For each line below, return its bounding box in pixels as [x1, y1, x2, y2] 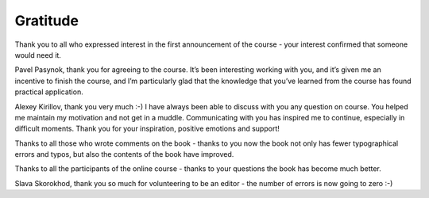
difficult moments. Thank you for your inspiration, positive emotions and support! [14, 124, 280, 134]
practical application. [14, 87, 83, 97]
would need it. [14, 50, 61, 59]
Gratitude [14, 12, 79, 29]
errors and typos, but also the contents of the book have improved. [14, 150, 234, 159]
